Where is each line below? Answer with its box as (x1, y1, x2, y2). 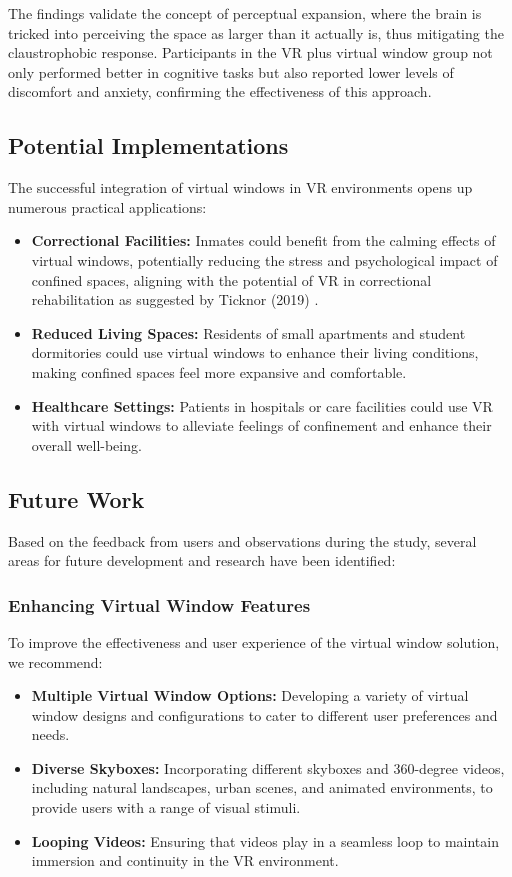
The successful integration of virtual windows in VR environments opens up (8, 177, 473, 198)
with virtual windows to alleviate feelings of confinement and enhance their (31, 415, 492, 436)
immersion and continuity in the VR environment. (31, 850, 339, 871)
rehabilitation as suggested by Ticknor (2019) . (31, 289, 319, 310)
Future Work (8, 483, 145, 514)
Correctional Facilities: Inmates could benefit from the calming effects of (31, 230, 496, 251)
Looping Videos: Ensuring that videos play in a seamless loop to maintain (31, 830, 499, 851)
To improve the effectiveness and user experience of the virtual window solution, (8, 631, 500, 652)
